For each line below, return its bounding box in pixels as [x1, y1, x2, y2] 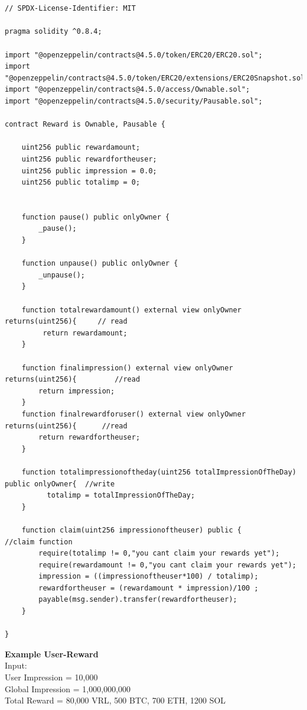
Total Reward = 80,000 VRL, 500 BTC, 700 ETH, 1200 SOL [5, 694, 226, 706]
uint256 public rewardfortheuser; [21, 154, 157, 163]
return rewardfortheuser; [38, 433, 141, 442]
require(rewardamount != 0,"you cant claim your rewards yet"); [38, 560, 296, 569]
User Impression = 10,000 [5, 671, 98, 683]
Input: [5, 659, 27, 672]
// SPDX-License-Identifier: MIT [5, 4, 136, 13]
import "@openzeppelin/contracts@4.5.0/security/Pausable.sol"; [5, 96, 263, 105]
